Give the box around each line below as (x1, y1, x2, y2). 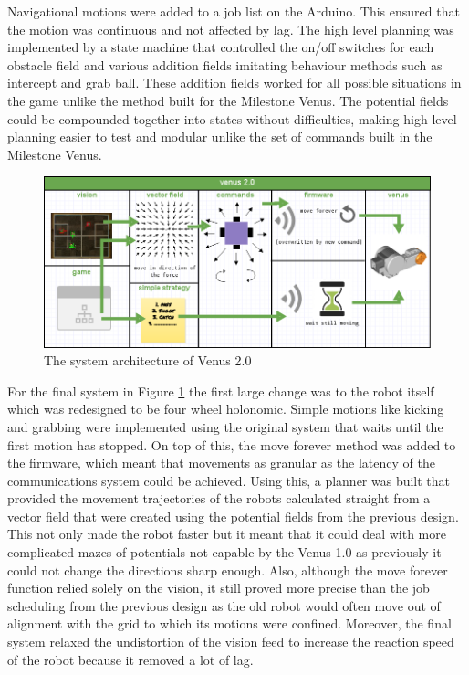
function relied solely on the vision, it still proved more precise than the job (7, 578, 430, 597)
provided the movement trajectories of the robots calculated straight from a (7, 489, 431, 508)
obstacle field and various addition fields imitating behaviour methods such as (7, 55, 443, 74)
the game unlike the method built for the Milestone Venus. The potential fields (7, 90, 449, 110)
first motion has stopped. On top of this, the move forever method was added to (7, 435, 456, 454)
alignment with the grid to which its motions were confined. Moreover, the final (7, 614, 452, 633)
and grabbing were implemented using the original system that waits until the (7, 417, 443, 436)
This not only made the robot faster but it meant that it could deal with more (7, 524, 446, 543)
